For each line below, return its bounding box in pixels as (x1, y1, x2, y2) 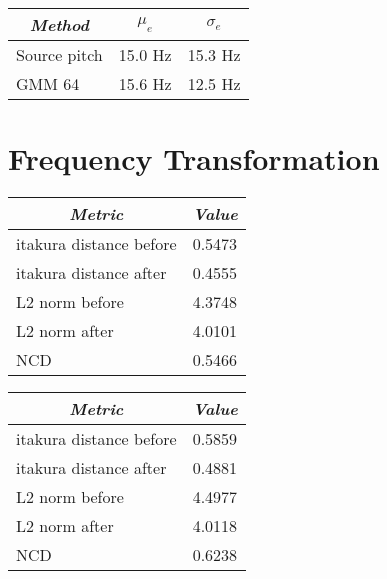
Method (29, 13, 89, 36)
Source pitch (16, 43, 103, 66)
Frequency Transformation (8, 138, 380, 179)
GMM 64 (16, 72, 80, 95)
